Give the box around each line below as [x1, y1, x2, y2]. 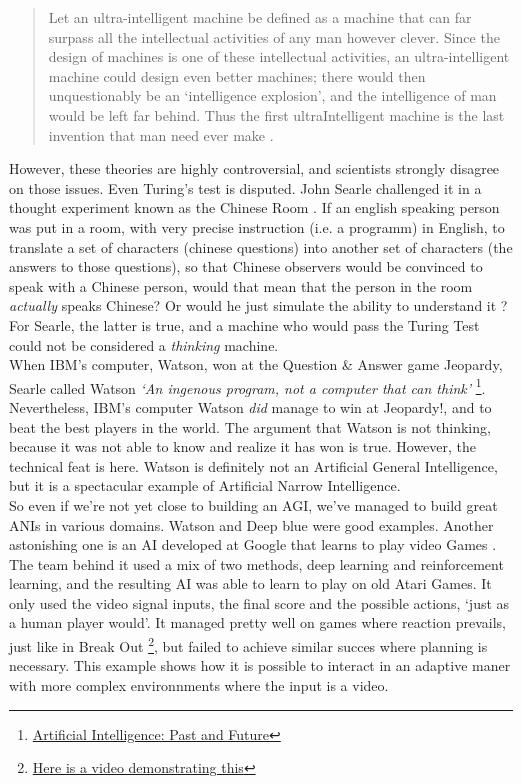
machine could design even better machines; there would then [48, 65, 426, 86]
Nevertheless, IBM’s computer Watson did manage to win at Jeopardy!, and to [9, 396, 492, 417]
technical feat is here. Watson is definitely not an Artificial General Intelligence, [9, 455, 498, 476]
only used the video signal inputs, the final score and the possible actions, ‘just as [9, 592, 510, 613]
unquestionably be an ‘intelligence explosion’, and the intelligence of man [48, 85, 497, 106]
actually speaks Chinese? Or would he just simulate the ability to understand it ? [9, 295, 508, 316]
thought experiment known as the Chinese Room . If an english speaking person [9, 197, 500, 218]
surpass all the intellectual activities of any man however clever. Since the [48, 26, 500, 47]
